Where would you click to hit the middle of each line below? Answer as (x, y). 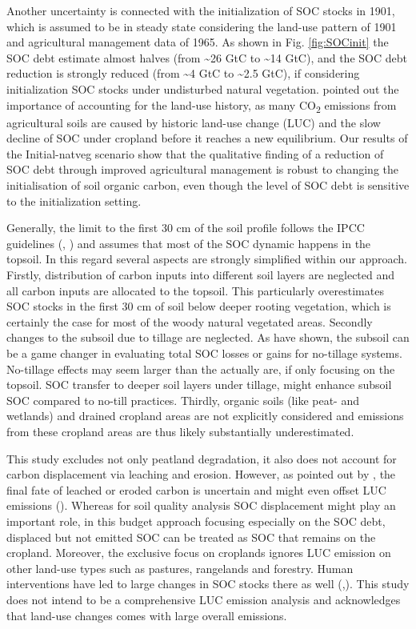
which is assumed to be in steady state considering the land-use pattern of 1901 (202, 26)
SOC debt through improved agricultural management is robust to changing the (202, 169)
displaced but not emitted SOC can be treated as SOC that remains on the (191, 537)
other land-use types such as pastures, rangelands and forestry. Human (180, 568)
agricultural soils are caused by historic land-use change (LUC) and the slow (194, 122)
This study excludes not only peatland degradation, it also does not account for (202, 458)
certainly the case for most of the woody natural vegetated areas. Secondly (190, 321)
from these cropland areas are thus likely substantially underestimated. (180, 431)
